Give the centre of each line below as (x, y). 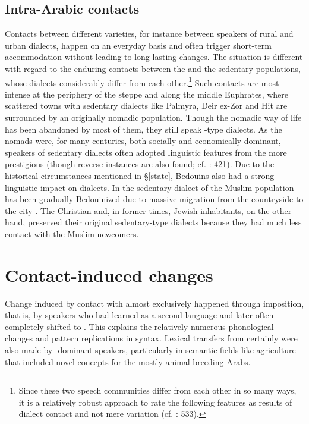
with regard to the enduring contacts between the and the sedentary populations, (153, 68)
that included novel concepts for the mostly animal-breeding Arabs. (128, 361)
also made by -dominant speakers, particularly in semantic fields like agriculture (150, 350)
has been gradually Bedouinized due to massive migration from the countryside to (154, 199)
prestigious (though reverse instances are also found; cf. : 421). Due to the (140, 164)
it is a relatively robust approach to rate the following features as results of (155, 402)
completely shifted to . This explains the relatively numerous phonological (139, 326)
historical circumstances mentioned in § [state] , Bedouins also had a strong (140, 175)
